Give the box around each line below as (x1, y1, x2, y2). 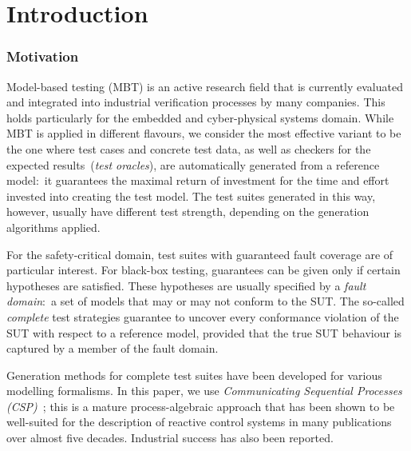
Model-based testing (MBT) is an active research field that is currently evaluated (6, 78, 403, 94)
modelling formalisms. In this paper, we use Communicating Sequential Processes (6, 382, 402, 399)
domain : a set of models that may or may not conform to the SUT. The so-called (6, 293, 405, 309)
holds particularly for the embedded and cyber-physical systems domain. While (6, 109, 394, 126)
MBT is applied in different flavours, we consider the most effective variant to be (6, 125, 401, 142)
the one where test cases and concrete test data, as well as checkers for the (6, 140, 371, 157)
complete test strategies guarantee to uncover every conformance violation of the (6, 308, 399, 325)
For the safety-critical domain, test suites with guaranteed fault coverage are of (6, 245, 393, 262)
